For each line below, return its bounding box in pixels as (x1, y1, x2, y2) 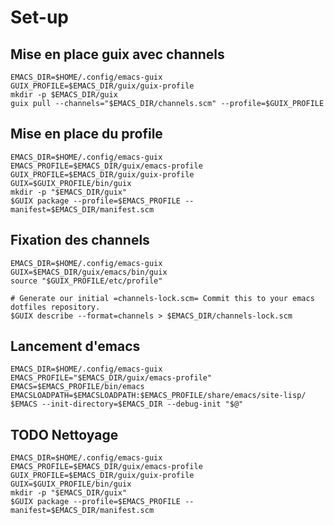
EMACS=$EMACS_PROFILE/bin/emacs (10, 382, 145, 392)
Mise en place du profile (10, 126, 163, 143)
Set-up (10, 6, 69, 29)
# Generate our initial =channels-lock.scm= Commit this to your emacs (10, 293, 315, 303)
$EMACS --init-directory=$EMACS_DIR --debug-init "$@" (10, 399, 244, 410)
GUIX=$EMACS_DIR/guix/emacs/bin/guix (10, 267, 168, 277)
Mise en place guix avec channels (10, 46, 225, 63)
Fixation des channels (10, 232, 150, 249)
